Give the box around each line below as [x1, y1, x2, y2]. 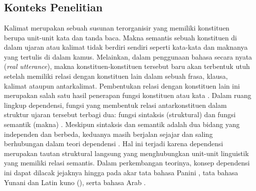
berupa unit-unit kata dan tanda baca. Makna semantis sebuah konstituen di [4, 32, 237, 42]
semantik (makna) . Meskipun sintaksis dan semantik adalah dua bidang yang [4, 119, 240, 129]
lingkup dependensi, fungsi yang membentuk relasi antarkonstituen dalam [4, 99, 227, 110]
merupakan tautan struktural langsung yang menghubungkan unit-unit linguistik [4, 148, 249, 158]
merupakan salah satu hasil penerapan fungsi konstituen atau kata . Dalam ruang [4, 90, 252, 100]
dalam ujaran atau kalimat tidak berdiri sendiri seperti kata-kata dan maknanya [4, 42, 248, 52]
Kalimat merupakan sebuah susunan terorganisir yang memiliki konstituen [4, 23, 230, 32]
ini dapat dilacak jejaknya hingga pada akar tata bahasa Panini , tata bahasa [4, 167, 238, 177]
